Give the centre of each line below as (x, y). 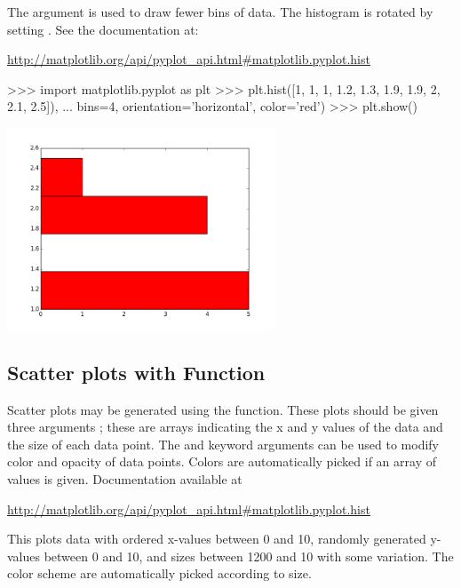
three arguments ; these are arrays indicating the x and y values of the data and (225, 427)
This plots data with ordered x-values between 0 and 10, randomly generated (217, 539)
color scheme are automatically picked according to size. (159, 573)
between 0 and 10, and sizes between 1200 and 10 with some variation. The (249, 556)
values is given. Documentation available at (125, 478)
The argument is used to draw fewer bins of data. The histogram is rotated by (220, 12)
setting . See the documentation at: (103, 29)
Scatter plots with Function (136, 372)
